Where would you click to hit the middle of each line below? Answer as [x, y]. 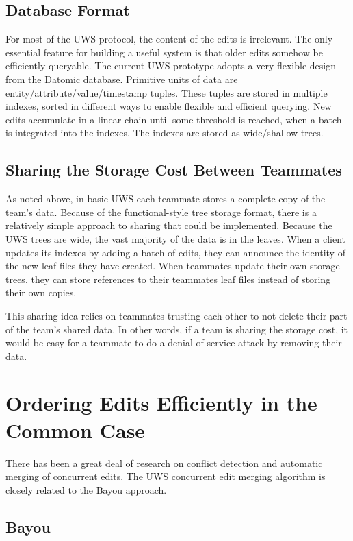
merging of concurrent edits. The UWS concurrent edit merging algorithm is [166, 476]
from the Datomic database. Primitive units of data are [122, 79]
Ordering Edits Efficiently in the [161, 403]
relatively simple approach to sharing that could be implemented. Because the [169, 225]
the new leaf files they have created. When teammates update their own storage [173, 266]
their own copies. [41, 292]
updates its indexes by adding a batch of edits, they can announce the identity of [175, 252]
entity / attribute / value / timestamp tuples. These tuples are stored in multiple [167, 92]
